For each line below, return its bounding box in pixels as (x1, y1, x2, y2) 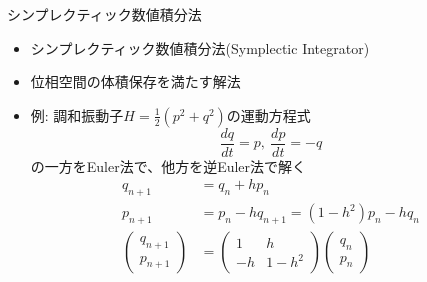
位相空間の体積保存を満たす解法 (30, 71, 241, 92)
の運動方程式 (226, 104, 311, 125)
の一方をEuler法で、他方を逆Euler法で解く (30, 155, 307, 176)
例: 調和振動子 (30, 104, 124, 125)
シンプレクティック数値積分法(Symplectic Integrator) (30, 37, 370, 58)
